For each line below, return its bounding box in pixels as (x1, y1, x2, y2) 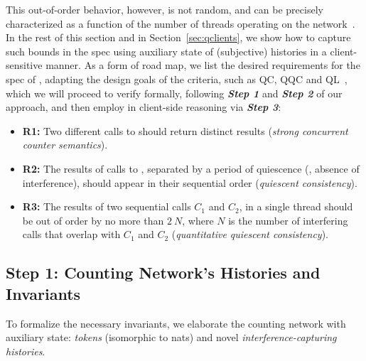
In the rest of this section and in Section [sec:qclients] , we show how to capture (6, 30, 351, 45)
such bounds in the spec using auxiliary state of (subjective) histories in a (6, 43, 327, 58)
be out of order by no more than (22, 212, 164, 227)
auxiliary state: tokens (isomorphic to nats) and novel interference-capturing (6, 330, 337, 345)
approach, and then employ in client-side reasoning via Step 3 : (6, 99, 281, 114)
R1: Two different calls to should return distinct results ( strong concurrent (22, 123, 348, 138)
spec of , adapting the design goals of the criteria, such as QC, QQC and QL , (6, 71, 348, 86)
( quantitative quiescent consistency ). (171, 227, 329, 242)
